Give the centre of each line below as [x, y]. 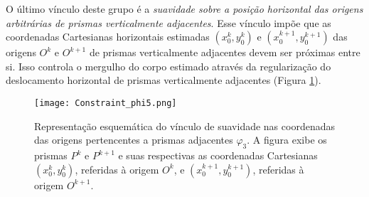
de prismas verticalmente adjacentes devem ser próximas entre [225, 52]
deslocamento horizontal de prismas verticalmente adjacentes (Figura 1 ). [164, 80]
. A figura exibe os [287, 140]
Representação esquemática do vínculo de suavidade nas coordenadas [184, 126]
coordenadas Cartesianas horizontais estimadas [108, 37]
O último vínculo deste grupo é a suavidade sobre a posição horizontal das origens [184, 9]
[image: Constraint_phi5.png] [106, 103]
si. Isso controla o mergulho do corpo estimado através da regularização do [169, 66]
